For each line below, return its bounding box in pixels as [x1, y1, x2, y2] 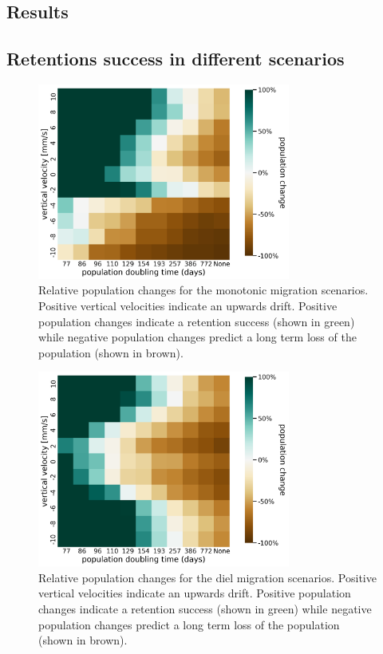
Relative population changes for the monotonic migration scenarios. [38, 282, 369, 298]
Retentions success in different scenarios [6, 46, 345, 71]
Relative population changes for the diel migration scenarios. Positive [38, 569, 377, 585]
